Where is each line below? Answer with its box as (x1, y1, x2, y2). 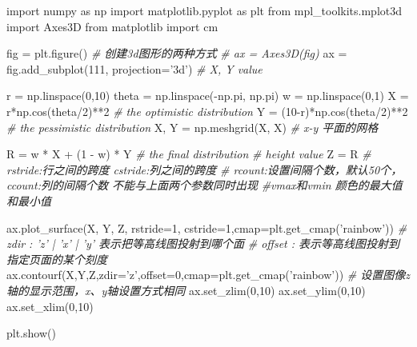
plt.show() (6, 325, 56, 341)
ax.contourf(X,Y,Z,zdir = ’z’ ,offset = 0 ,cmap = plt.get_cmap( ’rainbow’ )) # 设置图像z (6, 266, 410, 283)
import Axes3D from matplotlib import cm (6, 18, 219, 34)
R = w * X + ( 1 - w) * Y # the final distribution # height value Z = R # (6, 146, 371, 162)
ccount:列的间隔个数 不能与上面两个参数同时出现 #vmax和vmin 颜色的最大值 (6, 177, 403, 193)
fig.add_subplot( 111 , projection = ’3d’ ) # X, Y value (6, 60, 263, 77)
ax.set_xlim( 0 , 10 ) (6, 297, 94, 314)
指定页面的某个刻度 (6, 250, 107, 267)
